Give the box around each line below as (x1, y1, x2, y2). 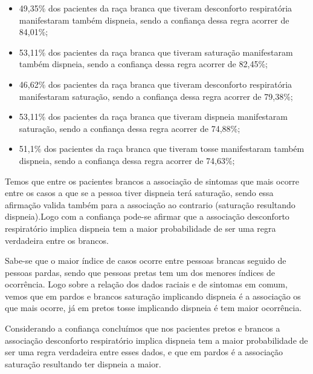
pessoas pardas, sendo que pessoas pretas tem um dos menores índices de (5, 266, 276, 278)
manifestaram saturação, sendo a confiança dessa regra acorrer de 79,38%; (19, 90, 293, 102)
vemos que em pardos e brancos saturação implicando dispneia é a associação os (5, 289, 301, 302)
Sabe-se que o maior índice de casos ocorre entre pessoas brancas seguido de (5, 254, 286, 267)
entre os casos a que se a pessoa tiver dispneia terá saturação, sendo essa (5, 186, 274, 199)
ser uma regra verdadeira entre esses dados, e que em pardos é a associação (5, 346, 283, 358)
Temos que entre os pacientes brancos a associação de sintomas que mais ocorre (5, 174, 299, 187)
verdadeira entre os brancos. (5, 234, 109, 246)
